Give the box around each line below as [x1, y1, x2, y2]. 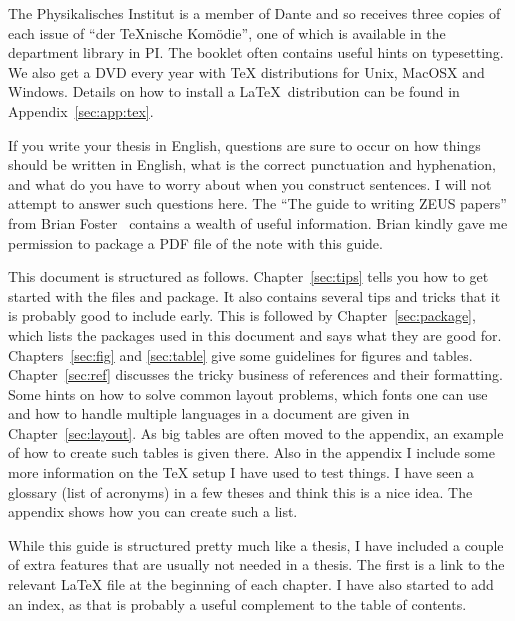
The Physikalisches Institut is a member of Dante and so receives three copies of [8, 3, 501, 23]
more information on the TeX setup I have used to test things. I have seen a [8, 462, 474, 483]
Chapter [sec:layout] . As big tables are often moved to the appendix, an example [8, 422, 504, 443]
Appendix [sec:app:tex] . [8, 100, 154, 121]
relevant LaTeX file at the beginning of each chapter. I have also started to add [8, 574, 494, 595]
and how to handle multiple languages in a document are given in [8, 403, 410, 424]
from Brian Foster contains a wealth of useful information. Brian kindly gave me [8, 212, 508, 233]
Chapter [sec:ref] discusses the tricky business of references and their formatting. [8, 364, 503, 385]
